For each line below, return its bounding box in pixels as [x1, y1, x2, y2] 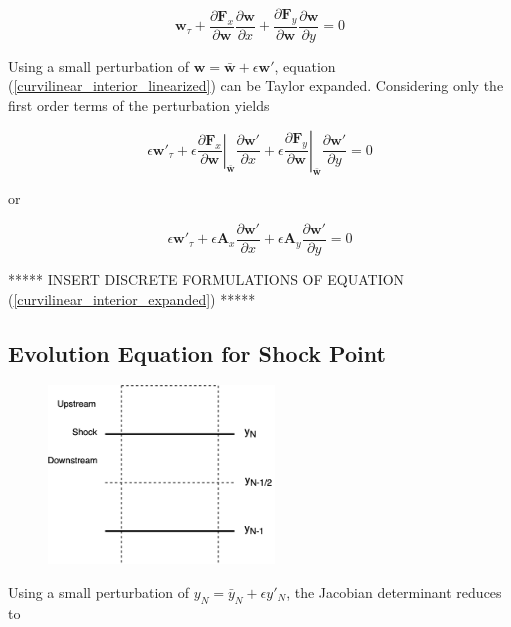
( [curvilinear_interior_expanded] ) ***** [8, 288, 256, 309]
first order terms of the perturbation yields [8, 95, 270, 116]
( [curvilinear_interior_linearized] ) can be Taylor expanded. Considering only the [8, 75, 504, 96]
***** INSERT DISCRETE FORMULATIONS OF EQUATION [8, 269, 405, 290]
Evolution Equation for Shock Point [8, 337, 386, 368]
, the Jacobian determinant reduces [286, 581, 502, 602]
